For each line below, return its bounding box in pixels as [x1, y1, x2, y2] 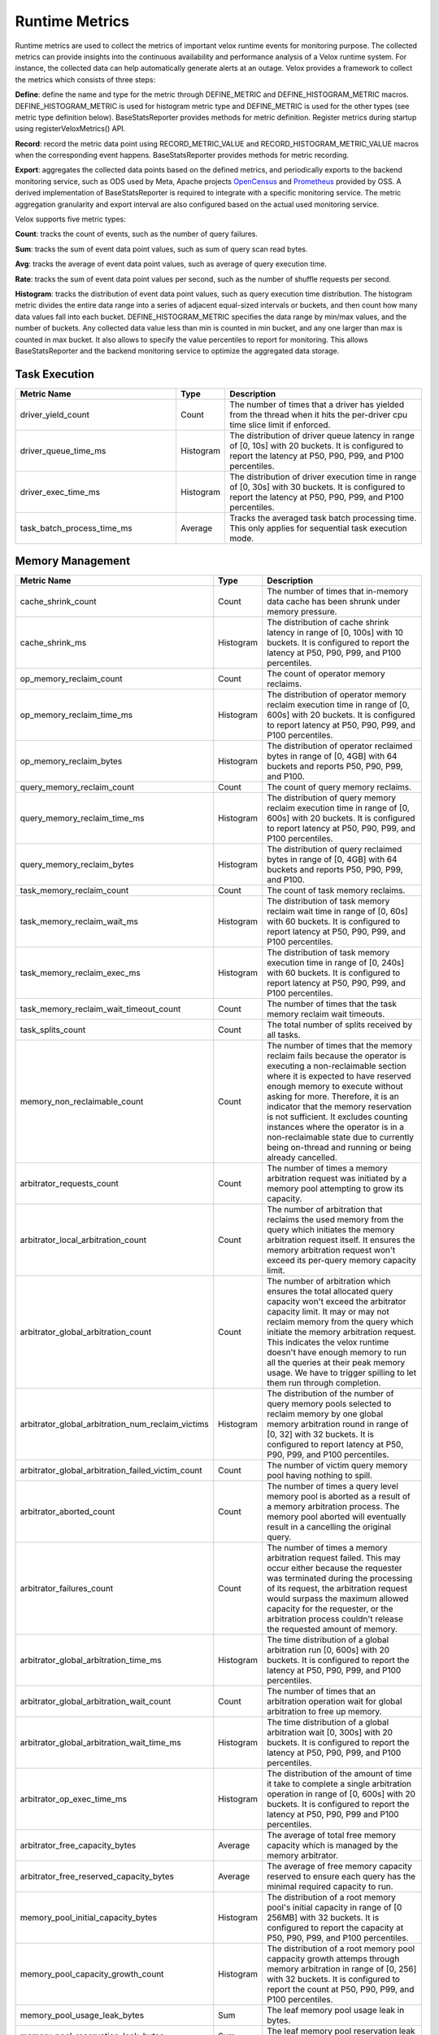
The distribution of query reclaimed [267, 843, 402, 855]
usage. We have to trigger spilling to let [267, 1368, 417, 1379]
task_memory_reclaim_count [20, 885, 129, 896]
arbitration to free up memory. [267, 1706, 382, 1718]
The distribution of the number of [267, 1388, 394, 1399]
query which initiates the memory [267, 1224, 395, 1236]
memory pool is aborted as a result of [267, 1490, 411, 1502]
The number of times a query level [267, 1481, 398, 1492]
